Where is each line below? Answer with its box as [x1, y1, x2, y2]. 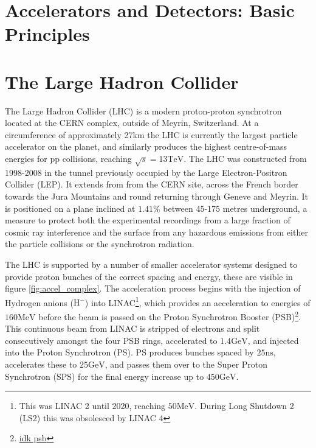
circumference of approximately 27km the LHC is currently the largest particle [5, 128, 298, 141]
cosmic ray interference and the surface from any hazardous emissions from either [5, 225, 308, 238]
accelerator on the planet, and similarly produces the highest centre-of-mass [5, 140, 287, 153]
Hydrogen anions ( [5, 296, 74, 309]
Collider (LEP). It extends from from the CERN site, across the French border [5, 178, 298, 191]
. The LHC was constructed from [184, 152, 307, 165]
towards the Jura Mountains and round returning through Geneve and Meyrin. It [5, 190, 308, 203]
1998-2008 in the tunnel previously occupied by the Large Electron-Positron [5, 166, 287, 178]
